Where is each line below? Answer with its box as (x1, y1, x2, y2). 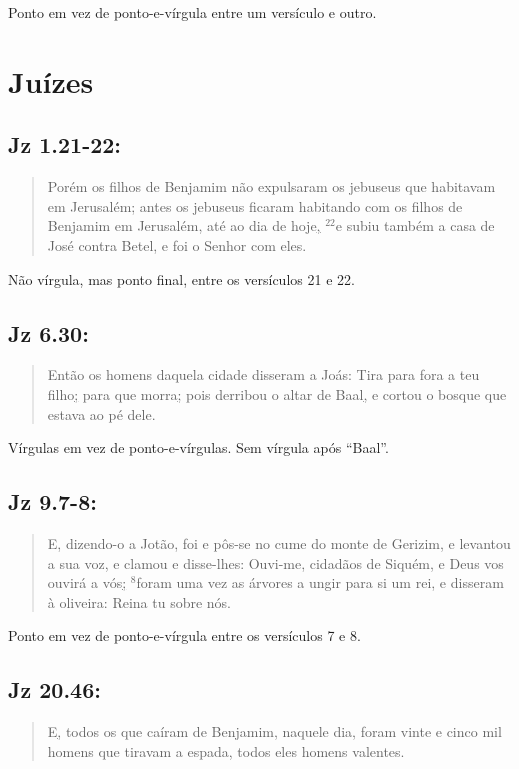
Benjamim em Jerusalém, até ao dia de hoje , (47, 215, 321, 236)
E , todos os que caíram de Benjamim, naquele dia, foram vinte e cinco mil (47, 721, 502, 742)
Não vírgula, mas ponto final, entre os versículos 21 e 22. (8, 268, 355, 289)
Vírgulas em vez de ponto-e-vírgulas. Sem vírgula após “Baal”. (8, 437, 389, 458)
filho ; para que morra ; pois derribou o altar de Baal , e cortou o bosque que (47, 383, 507, 404)
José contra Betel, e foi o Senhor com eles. (47, 234, 307, 255)
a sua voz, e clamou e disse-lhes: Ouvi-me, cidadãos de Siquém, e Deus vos (47, 552, 504, 573)
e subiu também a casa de (335, 215, 495, 236)
